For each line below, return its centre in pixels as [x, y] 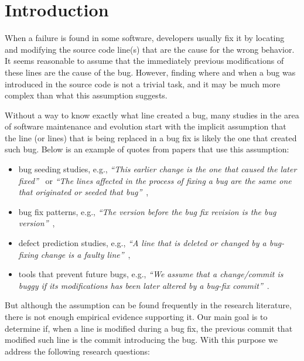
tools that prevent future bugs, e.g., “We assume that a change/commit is [151, 274]
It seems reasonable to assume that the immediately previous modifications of [144, 61]
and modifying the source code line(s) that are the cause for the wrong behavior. [150, 49]
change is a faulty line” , [86, 254]
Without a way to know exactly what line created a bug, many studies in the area [152, 115]
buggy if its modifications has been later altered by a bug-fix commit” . [144, 285]
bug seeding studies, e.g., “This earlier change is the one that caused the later [158, 169]
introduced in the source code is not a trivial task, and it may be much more [143, 84]
